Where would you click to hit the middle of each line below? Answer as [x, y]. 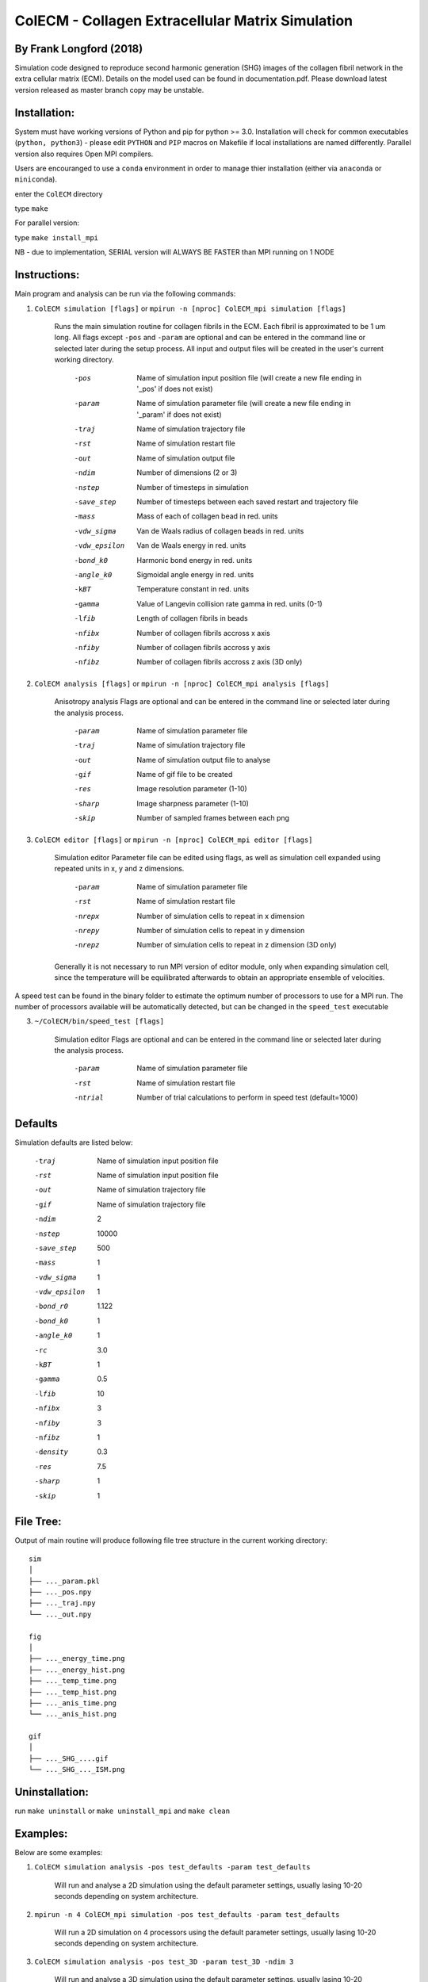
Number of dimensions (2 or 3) [187, 473]
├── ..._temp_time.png [73, 1681]
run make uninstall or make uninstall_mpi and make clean [122, 1811]
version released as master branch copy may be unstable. [109, 90]
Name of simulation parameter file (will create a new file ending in [244, 404]
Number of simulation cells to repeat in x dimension [221, 916]
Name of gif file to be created [185, 775]
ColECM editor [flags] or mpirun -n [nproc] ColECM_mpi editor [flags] [174, 840]
